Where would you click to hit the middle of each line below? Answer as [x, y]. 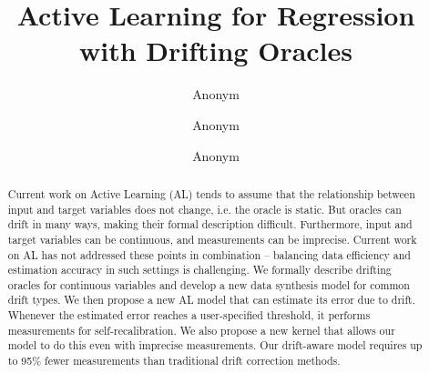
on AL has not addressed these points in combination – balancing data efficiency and [209, 254]
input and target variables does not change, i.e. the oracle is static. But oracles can [204, 209]
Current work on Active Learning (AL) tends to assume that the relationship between [211, 193]
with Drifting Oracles [216, 50]
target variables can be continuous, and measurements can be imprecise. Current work [212, 239]
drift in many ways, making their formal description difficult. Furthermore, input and [210, 224]
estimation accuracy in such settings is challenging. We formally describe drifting [199, 270]
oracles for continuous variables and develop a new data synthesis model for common [209, 284]
